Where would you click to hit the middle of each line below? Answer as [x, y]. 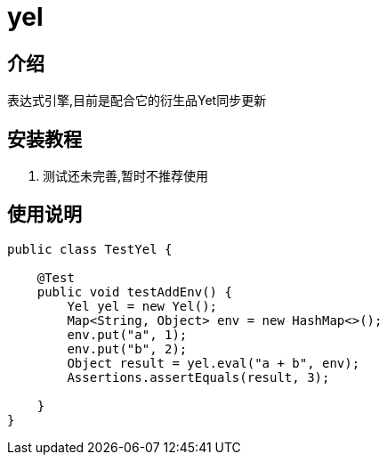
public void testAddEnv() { [134, 292]
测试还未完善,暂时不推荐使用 [126, 176]
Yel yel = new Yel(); [142, 306]
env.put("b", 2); [127, 349]
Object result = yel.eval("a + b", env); [214, 363]
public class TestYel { [90, 249]
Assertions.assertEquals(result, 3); [198, 377]
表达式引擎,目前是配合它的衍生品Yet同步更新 [137, 101]
